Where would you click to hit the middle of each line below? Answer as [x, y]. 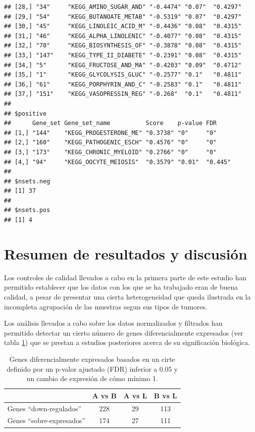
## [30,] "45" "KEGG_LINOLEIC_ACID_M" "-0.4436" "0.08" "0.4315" [123, 26]
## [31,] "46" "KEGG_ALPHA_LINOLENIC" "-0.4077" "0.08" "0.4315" [123, 36]
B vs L [165, 395]
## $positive [25, 113]
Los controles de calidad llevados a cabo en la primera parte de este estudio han [125, 277]
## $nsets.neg [27, 181]
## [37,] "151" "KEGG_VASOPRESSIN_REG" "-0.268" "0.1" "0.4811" [123, 94]
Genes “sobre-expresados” [47, 420]
